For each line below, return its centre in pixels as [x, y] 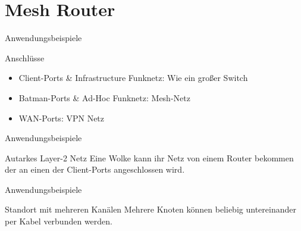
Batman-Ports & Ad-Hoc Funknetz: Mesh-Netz [104, 97]
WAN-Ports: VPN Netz [62, 118]
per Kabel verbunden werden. [59, 221]
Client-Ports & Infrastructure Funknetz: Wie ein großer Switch [133, 78]
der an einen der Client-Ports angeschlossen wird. [95, 169]
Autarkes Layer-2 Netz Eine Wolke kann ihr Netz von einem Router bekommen [149, 157]
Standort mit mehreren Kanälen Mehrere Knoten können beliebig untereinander [150, 209]
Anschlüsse [25, 57]
